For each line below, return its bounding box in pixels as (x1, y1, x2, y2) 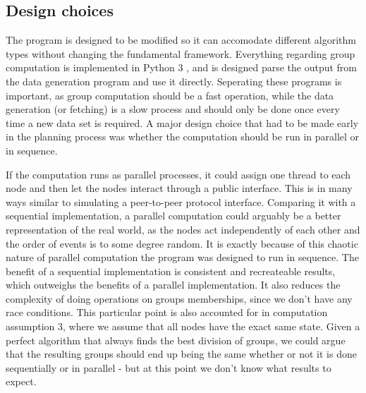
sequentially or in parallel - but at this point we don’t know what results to (6, 360, 331, 375)
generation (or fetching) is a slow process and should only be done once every (6, 102, 340, 116)
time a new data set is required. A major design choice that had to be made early (6, 115, 359, 130)
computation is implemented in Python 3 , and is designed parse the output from (6, 60, 357, 75)
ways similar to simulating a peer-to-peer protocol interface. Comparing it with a (6, 194, 356, 209)
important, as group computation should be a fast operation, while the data (6, 87, 334, 102)
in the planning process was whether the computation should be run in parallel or (6, 129, 360, 144)
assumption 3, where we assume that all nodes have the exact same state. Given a (6, 319, 360, 334)
